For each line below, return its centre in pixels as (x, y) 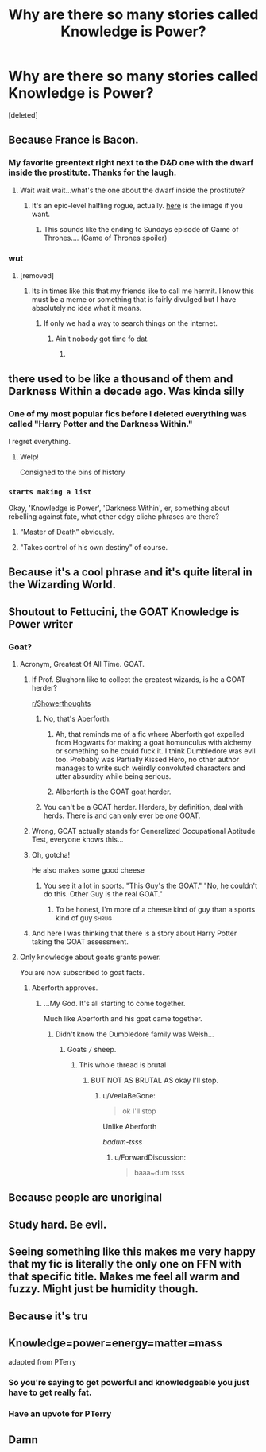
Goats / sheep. (92, 1049)
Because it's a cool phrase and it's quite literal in (130, 573)
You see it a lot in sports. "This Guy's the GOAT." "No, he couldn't (150, 885)
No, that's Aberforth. (77, 718)
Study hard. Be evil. (58, 1224)
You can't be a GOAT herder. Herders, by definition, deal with (143, 807)
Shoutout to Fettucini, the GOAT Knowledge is (124, 612)
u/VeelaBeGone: (129, 1095)
